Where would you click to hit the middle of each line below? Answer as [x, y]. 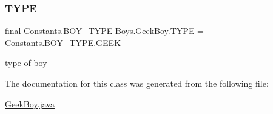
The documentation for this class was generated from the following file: [137, 83]
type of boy [26, 63]
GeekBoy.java [30, 103]
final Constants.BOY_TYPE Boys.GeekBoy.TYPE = [104, 31]
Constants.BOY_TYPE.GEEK [63, 42]
